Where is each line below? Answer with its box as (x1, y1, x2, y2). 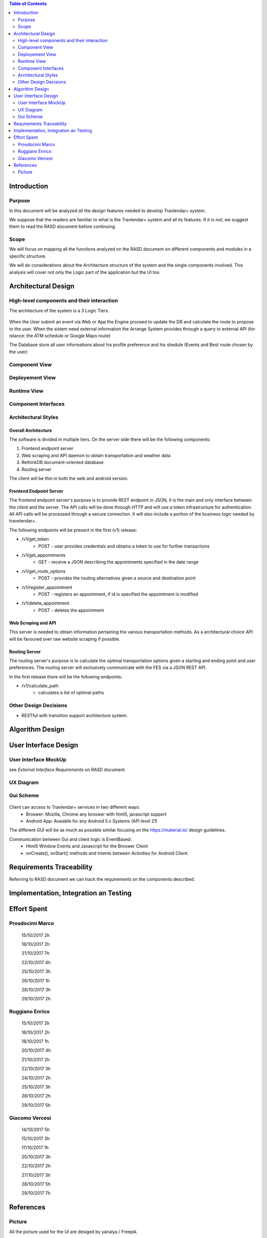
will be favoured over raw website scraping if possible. (9, 636, 121, 642)
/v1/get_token (21, 536, 49, 542)
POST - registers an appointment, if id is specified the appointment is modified (38, 591, 198, 597)
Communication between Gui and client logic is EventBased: (9, 836, 132, 842)
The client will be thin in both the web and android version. (9, 475, 129, 481)
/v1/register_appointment (21, 584, 73, 590)
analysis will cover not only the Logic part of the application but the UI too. (9, 269, 161, 275)
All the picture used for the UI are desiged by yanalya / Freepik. (9, 1229, 138, 1235)
